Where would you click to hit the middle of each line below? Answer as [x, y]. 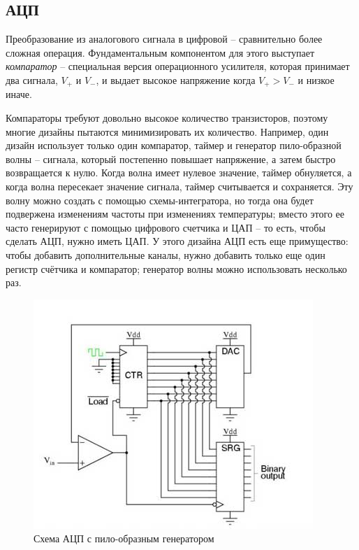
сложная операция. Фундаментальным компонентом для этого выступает [160, 52]
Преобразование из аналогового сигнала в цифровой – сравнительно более [164, 39]
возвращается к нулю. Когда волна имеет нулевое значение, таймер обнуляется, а [179, 172]
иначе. [19, 94]
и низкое [316, 79]
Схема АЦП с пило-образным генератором [124, 538]
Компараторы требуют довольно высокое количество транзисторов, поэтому [167, 118]
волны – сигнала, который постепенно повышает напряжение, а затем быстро [171, 158]
